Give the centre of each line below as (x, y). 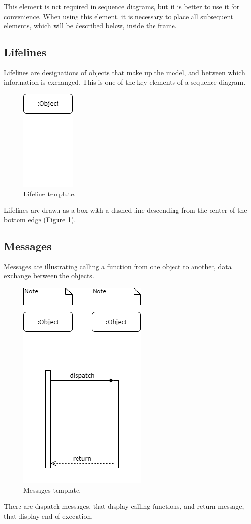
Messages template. (52, 490)
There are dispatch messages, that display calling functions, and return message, (124, 506)
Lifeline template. (50, 193)
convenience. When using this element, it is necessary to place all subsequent (119, 16)
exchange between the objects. (49, 276)
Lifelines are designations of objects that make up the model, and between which (125, 72)
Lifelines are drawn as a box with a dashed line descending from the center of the (125, 210)
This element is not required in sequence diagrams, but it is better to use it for (122, 6)
